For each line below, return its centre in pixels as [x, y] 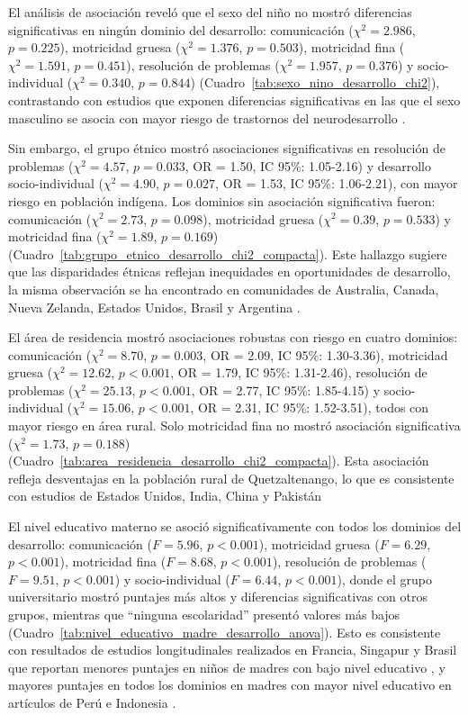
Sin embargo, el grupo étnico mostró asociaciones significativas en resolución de [227, 148]
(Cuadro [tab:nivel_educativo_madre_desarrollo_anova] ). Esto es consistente [225, 632]
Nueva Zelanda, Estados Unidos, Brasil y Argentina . [154, 307]
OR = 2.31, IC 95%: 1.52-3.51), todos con [313, 407]
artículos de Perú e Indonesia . [92, 702]
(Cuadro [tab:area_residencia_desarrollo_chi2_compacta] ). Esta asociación [219, 461]
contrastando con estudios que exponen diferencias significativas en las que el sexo [234, 100]
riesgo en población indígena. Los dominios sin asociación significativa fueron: [222, 200]
